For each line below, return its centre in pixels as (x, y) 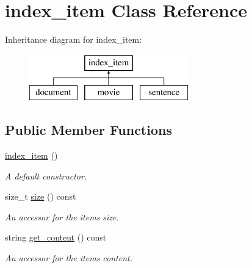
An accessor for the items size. (62, 216)
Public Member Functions (88, 130)
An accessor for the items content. (69, 258)
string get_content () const (56, 237)
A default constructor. (46, 176)
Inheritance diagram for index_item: (74, 39)
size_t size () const (41, 196)
